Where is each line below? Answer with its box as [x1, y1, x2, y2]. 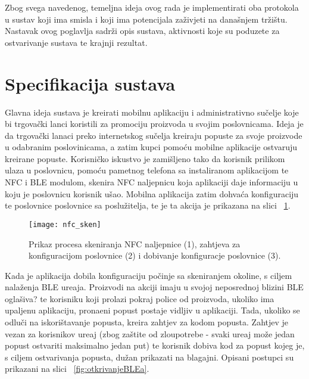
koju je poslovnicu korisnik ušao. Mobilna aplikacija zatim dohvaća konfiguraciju [5, 187, 299, 200]
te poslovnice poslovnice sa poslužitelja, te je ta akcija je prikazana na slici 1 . [5, 199, 291, 212]
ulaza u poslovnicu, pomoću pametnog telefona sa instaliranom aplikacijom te [5, 164, 289, 176]
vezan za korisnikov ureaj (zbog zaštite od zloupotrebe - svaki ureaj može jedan [5, 327, 295, 340]
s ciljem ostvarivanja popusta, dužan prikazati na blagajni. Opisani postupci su [5, 350, 294, 363]
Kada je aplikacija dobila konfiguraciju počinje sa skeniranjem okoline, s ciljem [5, 269, 292, 281]
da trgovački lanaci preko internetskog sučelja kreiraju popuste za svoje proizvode [5, 129, 302, 141]
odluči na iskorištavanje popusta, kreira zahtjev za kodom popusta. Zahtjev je [5, 316, 289, 328]
